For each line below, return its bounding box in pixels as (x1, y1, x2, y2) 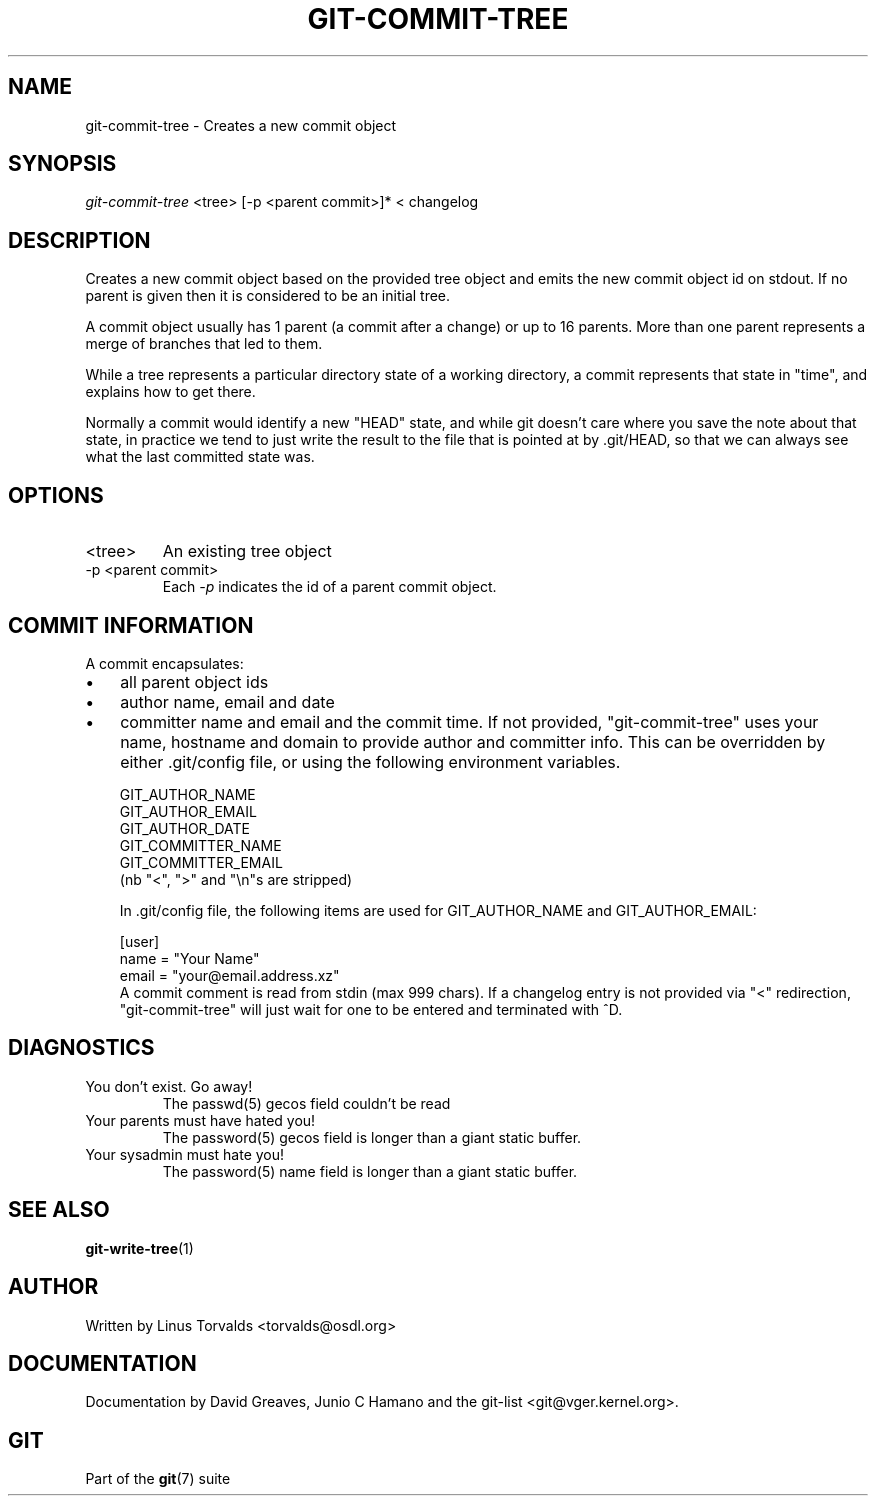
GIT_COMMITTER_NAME (119, 836, 282, 854)
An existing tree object (162, 541, 332, 562)
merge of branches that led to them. (85, 335, 323, 353)
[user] (119, 932, 160, 950)
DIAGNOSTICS (8, 1035, 155, 1061)
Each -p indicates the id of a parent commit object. (162, 578, 497, 596)
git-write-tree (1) (85, 1239, 194, 1257)
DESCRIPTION (8, 227, 151, 253)
